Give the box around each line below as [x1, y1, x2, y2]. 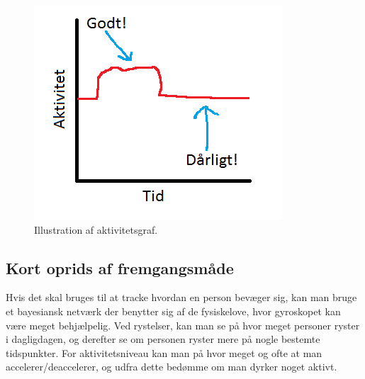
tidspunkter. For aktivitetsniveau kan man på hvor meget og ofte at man [6, 345, 322, 360]
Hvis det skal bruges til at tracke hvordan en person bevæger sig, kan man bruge [6, 290, 357, 305]
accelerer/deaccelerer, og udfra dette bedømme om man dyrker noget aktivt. [6, 359, 337, 374]
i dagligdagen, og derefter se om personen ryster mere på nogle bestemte [6, 332, 320, 346]
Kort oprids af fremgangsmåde [6, 256, 234, 278]
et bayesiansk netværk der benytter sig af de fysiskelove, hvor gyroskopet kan [6, 303, 341, 318]
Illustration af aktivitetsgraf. [34, 222, 158, 237]
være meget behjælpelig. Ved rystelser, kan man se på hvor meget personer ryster [6, 317, 360, 332]
